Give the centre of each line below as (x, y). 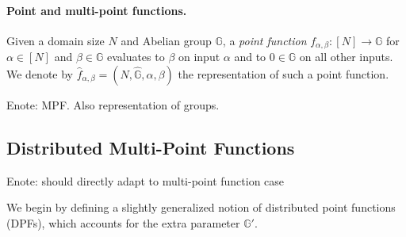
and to (250, 57)
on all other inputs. (346, 57)
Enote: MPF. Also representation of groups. (113, 104)
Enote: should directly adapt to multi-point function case (146, 180)
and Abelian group (166, 40)
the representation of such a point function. (283, 73)
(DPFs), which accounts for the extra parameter (123, 222)
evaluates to (136, 57)
